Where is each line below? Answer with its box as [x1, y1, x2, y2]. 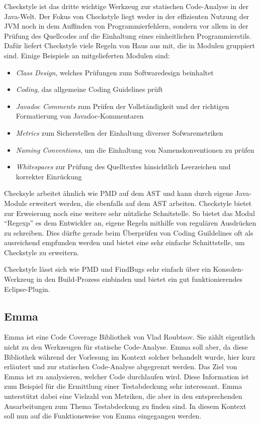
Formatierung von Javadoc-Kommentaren [16, 111, 144, 121]
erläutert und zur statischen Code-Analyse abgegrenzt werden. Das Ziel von [4, 361, 237, 372]
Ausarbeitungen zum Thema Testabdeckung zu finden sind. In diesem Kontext [4, 400, 246, 411]
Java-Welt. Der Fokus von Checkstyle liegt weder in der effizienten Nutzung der [4, 11, 249, 21]
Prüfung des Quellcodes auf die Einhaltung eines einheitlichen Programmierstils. [4, 30, 251, 41]
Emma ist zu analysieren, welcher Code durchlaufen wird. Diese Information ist [4, 371, 249, 381]
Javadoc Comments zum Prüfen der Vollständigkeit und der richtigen [16, 100, 229, 111]
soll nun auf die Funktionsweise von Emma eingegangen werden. [4, 410, 202, 421]
